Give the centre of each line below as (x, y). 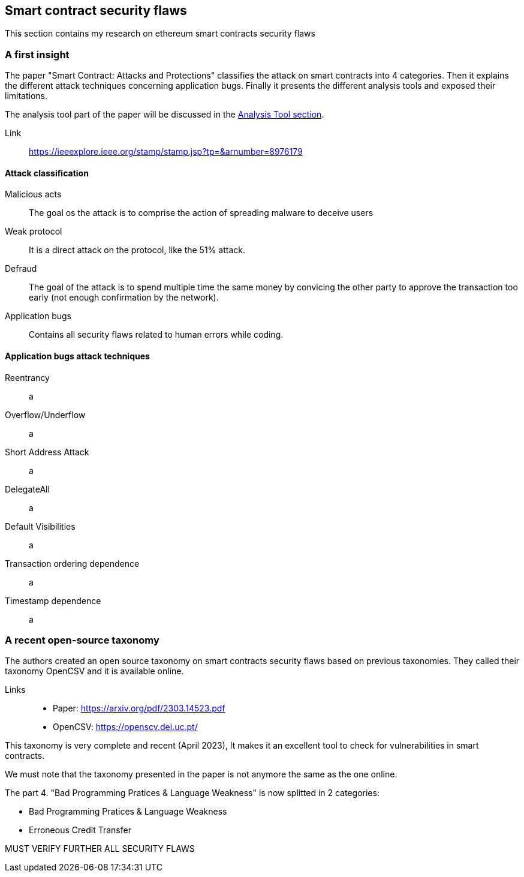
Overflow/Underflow (45, 415)
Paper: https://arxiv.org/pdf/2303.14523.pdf (139, 708)
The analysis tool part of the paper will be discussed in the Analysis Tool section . (165, 115)
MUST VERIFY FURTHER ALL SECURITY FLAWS (100, 849)
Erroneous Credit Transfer (80, 830)
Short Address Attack (47, 452)
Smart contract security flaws (96, 10)
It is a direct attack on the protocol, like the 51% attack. (137, 250)
